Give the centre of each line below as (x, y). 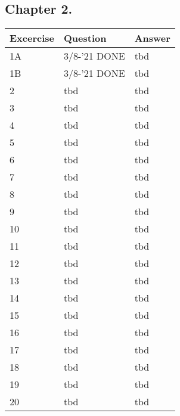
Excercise (32, 38)
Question (85, 38)
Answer (152, 38)
